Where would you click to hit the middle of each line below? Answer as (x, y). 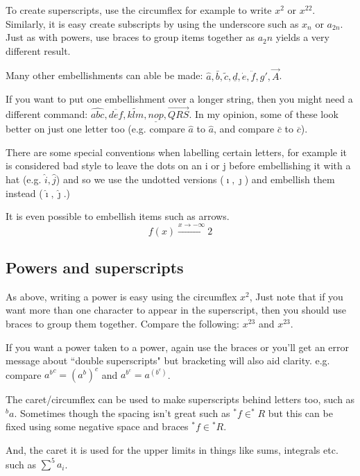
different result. (38, 50)
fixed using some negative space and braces (97, 426)
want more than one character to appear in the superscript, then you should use (176, 310)
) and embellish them (290, 179)
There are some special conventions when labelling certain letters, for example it (177, 152)
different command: (47, 114)
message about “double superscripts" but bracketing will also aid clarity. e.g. (168, 360)
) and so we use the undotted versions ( (140, 179)
